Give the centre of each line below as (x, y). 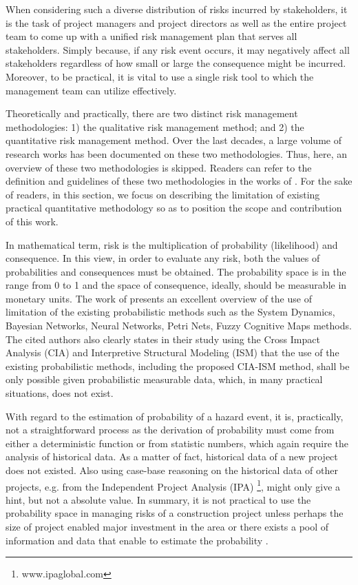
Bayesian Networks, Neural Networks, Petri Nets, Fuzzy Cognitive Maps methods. (179, 326)
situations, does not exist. (60, 393)
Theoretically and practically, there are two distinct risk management (152, 113)
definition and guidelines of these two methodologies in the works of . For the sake (179, 181)
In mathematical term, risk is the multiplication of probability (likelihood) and (172, 244)
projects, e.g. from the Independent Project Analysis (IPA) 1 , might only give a (173, 485)
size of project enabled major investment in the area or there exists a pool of (167, 527)
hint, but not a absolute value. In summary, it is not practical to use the (158, 499)
